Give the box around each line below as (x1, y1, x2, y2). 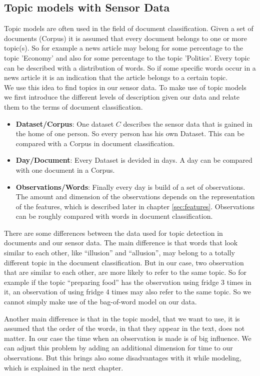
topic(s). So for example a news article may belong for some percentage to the (4, 43, 243, 53)
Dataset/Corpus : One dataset (15, 118, 114, 129)
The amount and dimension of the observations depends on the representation (15, 191, 255, 202)
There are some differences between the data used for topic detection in (4, 227, 223, 238)
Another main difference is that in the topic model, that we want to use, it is (4, 313, 240, 323)
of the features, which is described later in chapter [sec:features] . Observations (15, 201, 254, 211)
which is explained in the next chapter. (4, 362, 123, 372)
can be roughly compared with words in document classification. (15, 211, 213, 221)
